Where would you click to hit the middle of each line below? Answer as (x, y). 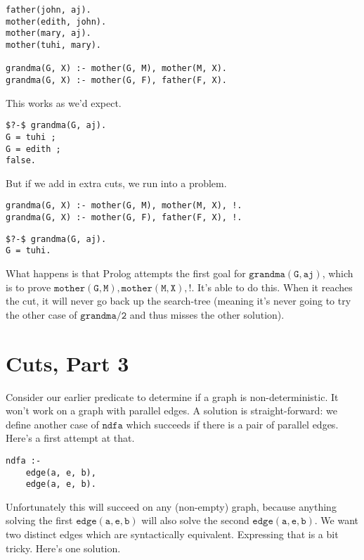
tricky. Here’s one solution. (63, 548)
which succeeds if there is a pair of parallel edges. (232, 424)
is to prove (28, 287)
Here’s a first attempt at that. (70, 438)
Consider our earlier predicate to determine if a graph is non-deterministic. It (172, 396)
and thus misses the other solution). (207, 314)
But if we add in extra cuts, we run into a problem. (116, 183)
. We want (337, 520)
